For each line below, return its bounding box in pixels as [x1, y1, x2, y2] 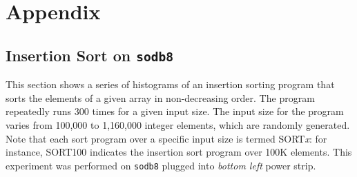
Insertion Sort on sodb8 [6, 44, 173, 65]
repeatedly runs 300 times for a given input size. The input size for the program [6, 104, 344, 118]
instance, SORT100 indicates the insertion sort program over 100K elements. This [6, 145, 352, 159]
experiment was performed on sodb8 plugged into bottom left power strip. [6, 158, 316, 172]
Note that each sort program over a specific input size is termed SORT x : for [6, 131, 327, 145]
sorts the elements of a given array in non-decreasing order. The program [6, 90, 315, 105]
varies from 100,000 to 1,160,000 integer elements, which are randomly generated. [6, 117, 350, 132]
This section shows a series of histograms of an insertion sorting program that [6, 77, 335, 92]
